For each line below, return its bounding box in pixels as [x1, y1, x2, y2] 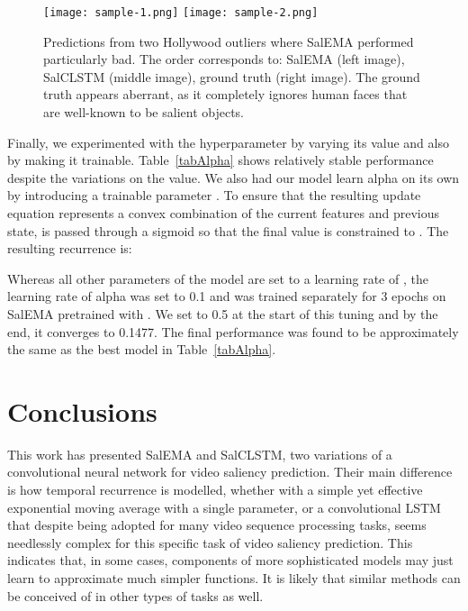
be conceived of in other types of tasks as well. [7, 586, 264, 605]
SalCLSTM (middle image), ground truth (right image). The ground [43, 67, 420, 86]
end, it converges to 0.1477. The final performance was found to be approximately [7, 322, 459, 341]
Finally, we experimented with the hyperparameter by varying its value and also [7, 132, 449, 151]
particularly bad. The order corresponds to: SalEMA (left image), [43, 50, 405, 68]
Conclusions [7, 392, 157, 429]
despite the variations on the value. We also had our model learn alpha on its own [7, 168, 460, 187]
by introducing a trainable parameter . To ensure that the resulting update [7, 186, 421, 205]
